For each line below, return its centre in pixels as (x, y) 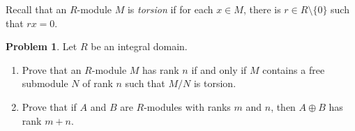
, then (283, 106)
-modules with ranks (187, 106)
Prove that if (49, 106)
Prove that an (52, 69)
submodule (45, 83)
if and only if (219, 69)
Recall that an (36, 9)
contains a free (294, 69)
